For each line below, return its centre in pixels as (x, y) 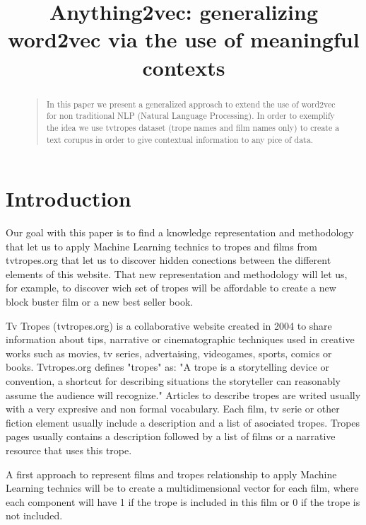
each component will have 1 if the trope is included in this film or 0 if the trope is (183, 501)
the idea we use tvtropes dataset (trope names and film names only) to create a (193, 127)
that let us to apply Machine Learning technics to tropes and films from (161, 246)
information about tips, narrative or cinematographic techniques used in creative (180, 339)
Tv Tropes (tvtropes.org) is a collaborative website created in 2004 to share (169, 325)
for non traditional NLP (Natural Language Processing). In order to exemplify (190, 116)
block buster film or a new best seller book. (100, 302)
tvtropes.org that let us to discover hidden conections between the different (169, 260)
